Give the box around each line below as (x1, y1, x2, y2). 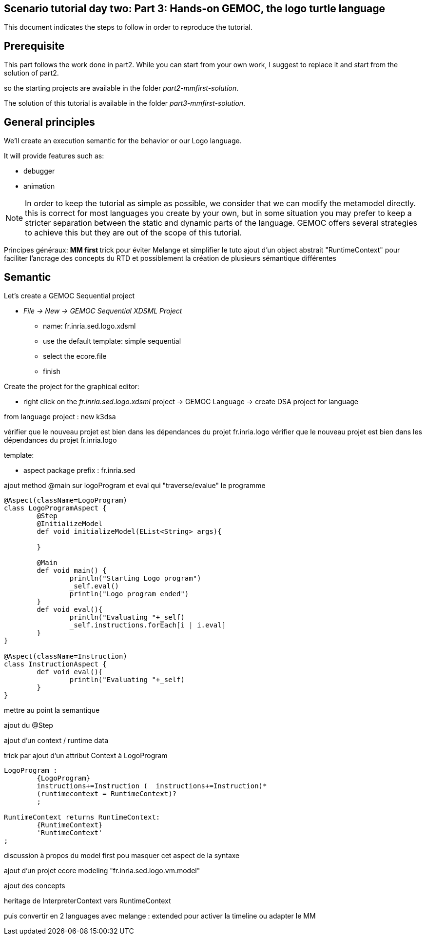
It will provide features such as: (4, 152, 104, 160)
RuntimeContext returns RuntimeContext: (4, 813, 160, 821)
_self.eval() (69, 582, 119, 590)
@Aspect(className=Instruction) (4, 652, 127, 660)
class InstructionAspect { (4, 660, 107, 668)
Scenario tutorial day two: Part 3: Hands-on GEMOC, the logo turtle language (4, 2, 386, 15)
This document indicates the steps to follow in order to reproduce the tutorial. (4, 23, 252, 32)
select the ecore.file (43, 352, 107, 360)
